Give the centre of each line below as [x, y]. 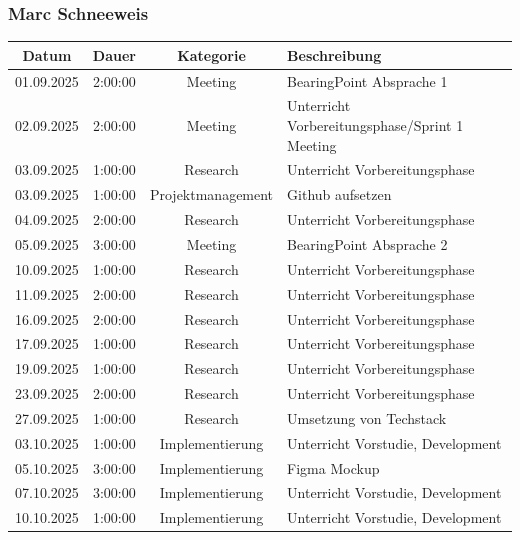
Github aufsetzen [339, 194]
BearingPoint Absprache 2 [367, 243]
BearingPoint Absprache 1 [367, 80]
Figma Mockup [333, 467]
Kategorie [211, 54]
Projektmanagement [211, 194]
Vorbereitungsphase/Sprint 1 [375, 125]
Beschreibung [334, 54]
